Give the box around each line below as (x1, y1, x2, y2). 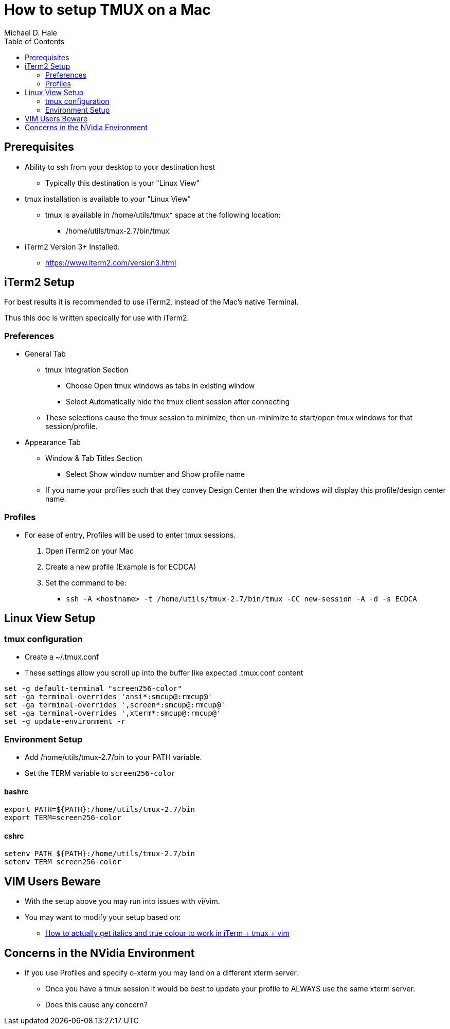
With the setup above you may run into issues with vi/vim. (25, 897, 220, 906)
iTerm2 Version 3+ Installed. (25, 242, 120, 251)
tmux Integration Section (45, 365, 129, 375)
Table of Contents (4, 37, 65, 46)
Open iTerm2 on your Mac (45, 546, 134, 555)
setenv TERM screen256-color (4, 858, 121, 866)
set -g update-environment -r (4, 717, 126, 726)
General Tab (25, 349, 66, 359)
